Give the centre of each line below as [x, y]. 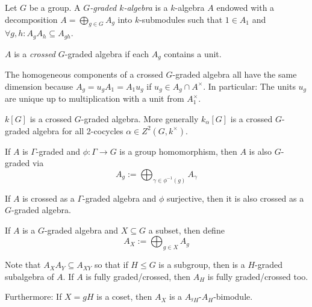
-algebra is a [146, 7]
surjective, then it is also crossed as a [236, 198]
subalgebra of [30, 276]
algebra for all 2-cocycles [78, 130]
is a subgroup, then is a [202, 265]
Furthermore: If [33, 296]
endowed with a [245, 7]
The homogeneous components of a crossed [84, 74]
